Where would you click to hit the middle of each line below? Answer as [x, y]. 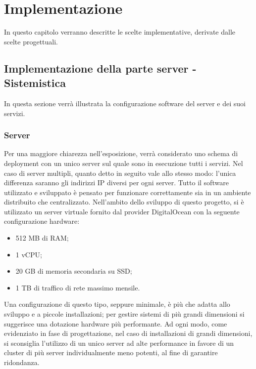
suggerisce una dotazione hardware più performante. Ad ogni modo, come [116, 323]
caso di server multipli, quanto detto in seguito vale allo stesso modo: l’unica [120, 173]
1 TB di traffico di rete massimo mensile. [78, 287]
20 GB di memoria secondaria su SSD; [74, 271]
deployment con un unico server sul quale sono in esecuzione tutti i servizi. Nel [124, 163]
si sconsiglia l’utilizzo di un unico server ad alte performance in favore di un [119, 343]
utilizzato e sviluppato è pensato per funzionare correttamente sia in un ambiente [128, 192]
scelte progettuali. [31, 41]
